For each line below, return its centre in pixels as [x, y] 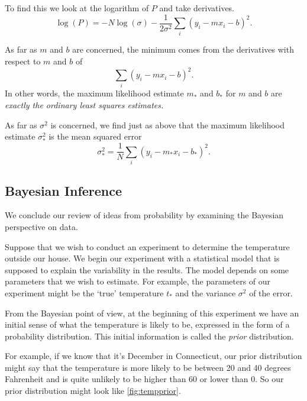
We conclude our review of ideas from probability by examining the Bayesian [144, 215]
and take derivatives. [197, 8]
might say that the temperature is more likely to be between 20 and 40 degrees [148, 367]
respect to [23, 61]
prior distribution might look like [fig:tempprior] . [93, 391]
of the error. [271, 292]
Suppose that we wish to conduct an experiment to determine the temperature [147, 246]
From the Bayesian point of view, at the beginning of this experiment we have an [152, 313]
